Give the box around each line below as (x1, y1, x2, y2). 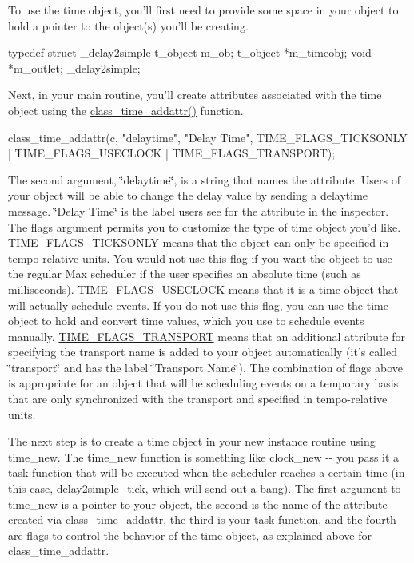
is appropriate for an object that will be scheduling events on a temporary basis (8, 375, 399, 391)
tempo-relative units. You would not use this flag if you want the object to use (8, 249, 392, 266)
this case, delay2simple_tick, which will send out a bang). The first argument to (8, 480, 401, 497)
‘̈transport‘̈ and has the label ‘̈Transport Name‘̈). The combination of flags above (8, 359, 404, 375)
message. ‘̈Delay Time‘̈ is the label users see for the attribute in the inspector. (8, 202, 389, 219)
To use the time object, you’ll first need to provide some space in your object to (8, 2, 399, 18)
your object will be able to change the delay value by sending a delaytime (8, 187, 368, 204)
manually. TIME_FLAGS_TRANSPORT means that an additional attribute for (8, 327, 405, 344)
